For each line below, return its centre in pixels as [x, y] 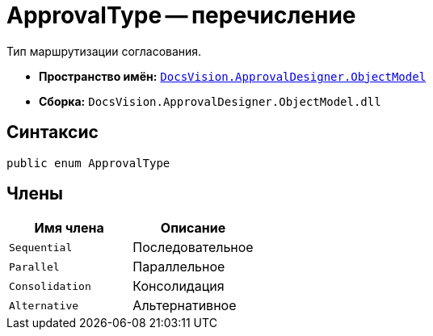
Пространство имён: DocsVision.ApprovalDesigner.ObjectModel [233, 76]
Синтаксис [53, 132]
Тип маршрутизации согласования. [104, 51]
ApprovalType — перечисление [181, 15]
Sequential [41, 247]
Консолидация [179, 286]
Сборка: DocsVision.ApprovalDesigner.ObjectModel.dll [210, 101]
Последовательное [193, 248]
